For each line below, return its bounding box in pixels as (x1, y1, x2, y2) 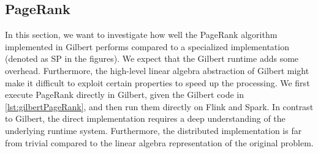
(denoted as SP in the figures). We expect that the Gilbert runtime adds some (5, 52, 299, 65)
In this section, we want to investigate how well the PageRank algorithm (5, 28, 278, 41)
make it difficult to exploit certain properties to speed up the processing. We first (5, 76, 310, 89)
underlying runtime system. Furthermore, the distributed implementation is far (5, 124, 302, 136)
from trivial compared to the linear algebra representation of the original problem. (5, 136, 314, 149)
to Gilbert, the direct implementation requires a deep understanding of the (5, 112, 286, 125)
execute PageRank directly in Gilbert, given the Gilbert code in (5, 88, 244, 101)
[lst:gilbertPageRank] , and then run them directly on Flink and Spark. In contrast (5, 100, 314, 113)
